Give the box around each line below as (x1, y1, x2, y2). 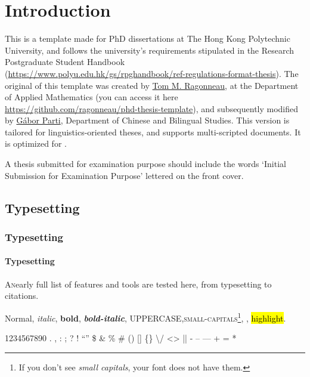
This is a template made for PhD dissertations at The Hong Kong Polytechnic (5, 32, 290, 45)
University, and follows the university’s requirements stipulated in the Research (5, 44, 294, 56)
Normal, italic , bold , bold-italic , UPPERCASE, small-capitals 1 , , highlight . (5, 310, 286, 324)
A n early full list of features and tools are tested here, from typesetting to (5, 277, 272, 290)
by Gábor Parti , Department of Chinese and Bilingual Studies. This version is (5, 114, 290, 126)
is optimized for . (5, 137, 67, 150)
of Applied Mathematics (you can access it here (5, 91, 178, 103)
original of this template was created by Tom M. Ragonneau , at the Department (5, 79, 299, 91)
